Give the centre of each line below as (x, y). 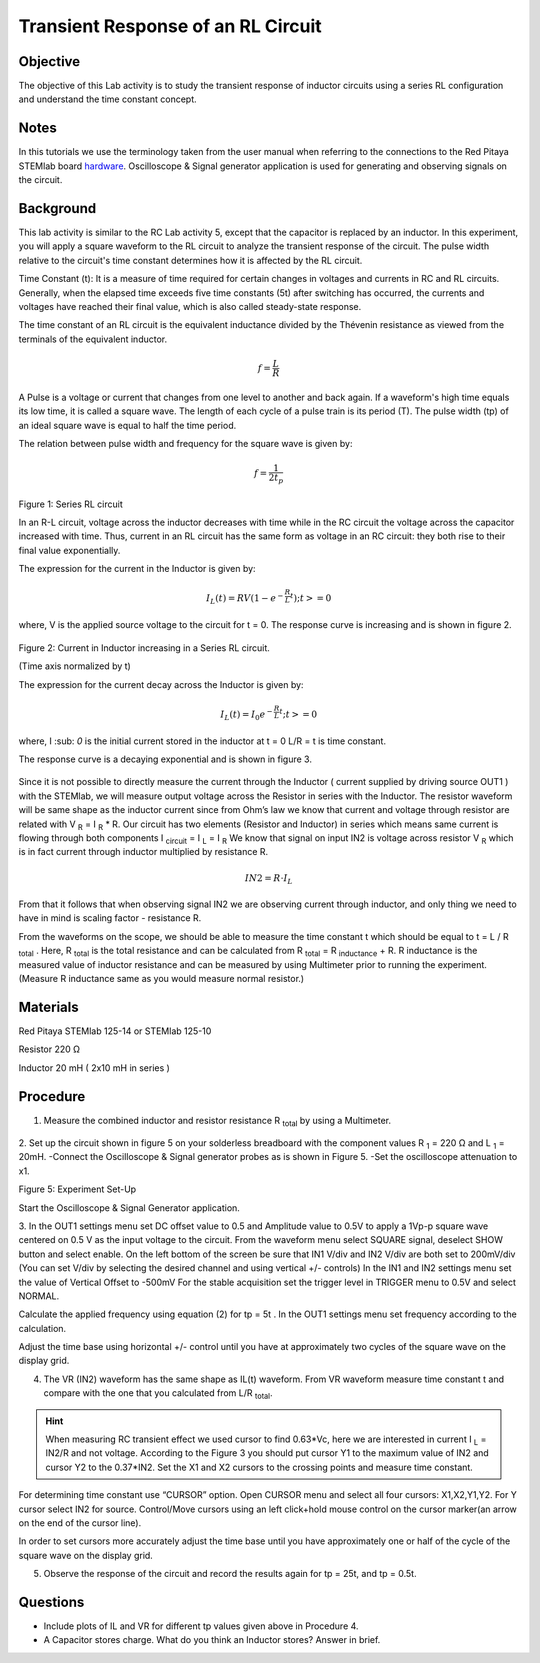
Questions (51, 1601)
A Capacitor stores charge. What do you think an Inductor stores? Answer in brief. (212, 1640)
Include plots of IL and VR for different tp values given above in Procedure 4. (201, 1626)
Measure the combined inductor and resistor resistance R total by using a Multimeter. (217, 1121)
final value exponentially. (69, 550)
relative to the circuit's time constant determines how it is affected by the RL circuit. (190, 260)
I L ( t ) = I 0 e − (247, 714)
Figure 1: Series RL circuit (71, 504)
